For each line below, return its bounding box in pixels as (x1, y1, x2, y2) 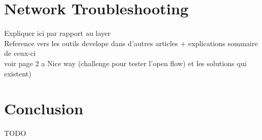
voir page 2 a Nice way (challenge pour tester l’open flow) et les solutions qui (4, 57, 247, 68)
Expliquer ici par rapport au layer (4, 28, 111, 38)
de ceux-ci (4, 48, 36, 58)
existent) (4, 68, 31, 78)
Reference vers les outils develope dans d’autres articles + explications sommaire (4, 37, 258, 48)
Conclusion (4, 98, 84, 119)
